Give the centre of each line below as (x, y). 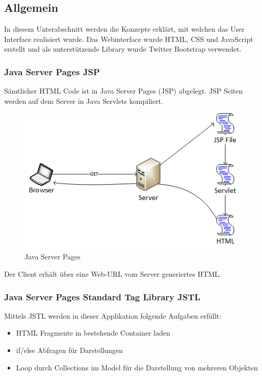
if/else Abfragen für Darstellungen (70, 350)
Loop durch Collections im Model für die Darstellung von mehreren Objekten (137, 367)
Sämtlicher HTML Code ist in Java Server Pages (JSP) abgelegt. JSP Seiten (124, 91)
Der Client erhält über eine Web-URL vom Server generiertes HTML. (113, 274)
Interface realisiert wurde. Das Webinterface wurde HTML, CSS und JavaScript (129, 39)
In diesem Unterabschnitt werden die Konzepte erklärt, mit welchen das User (124, 29)
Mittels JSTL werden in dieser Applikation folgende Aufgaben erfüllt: (113, 315)
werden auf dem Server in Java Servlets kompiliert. (84, 101)
